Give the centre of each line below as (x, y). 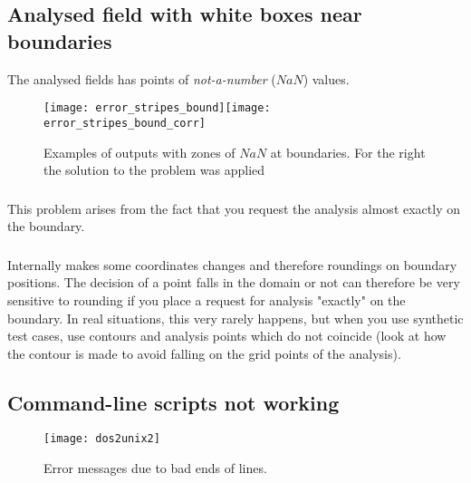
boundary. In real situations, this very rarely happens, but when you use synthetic (235, 318)
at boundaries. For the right (348, 152)
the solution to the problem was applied (154, 170)
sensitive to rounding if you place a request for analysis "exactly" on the (207, 299)
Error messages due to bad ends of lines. (155, 468)
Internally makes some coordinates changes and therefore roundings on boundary (232, 264)
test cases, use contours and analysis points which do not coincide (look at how (227, 336)
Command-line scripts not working (173, 402)
